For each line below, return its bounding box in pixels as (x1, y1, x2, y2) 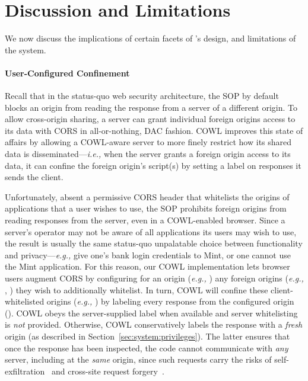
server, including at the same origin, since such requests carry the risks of (5, 353, 272, 366)
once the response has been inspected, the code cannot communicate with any (5, 341, 288, 354)
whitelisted (5, 295, 45, 308)
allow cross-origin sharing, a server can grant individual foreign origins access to (5, 113, 296, 125)
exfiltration (5, 364, 45, 377)
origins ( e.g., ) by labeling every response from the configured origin (46, 295, 294, 308)
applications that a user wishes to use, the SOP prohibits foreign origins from (5, 202, 287, 214)
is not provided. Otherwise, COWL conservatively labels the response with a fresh (5, 318, 303, 331)
